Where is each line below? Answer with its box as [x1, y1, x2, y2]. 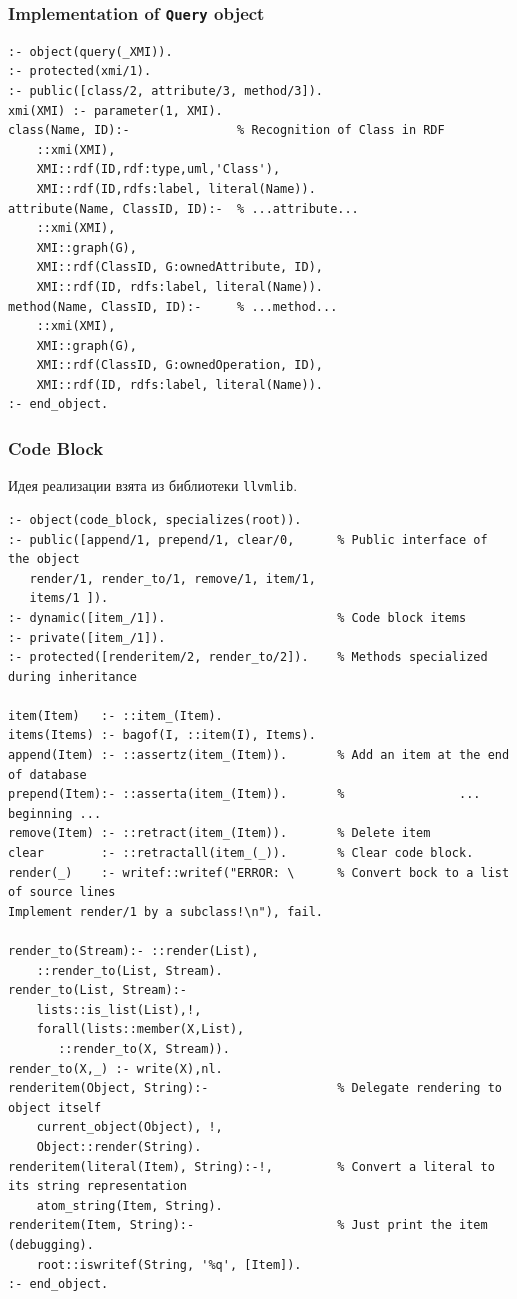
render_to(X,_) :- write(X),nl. [8, 1061, 223, 1076]
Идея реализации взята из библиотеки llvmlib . [8, 475, 298, 496]
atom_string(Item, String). [36, 1198, 223, 1213]
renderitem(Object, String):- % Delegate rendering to [8, 1081, 502, 1096]
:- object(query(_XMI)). [8, 44, 173, 59]
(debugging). [8, 1237, 94, 1252]
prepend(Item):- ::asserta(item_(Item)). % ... [8, 787, 481, 802]
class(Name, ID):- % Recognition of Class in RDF [8, 123, 445, 138]
